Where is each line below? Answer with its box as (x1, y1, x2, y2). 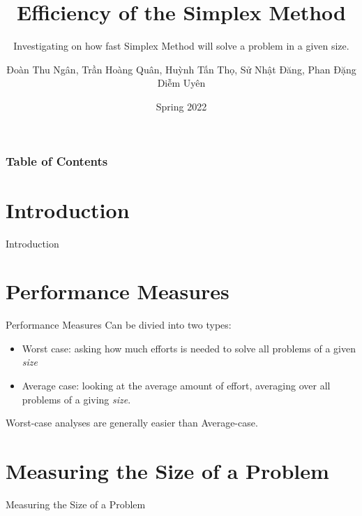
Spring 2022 (156, 99, 207, 113)
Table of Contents (6, 152, 108, 169)
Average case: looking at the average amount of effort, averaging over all (22, 378, 331, 393)
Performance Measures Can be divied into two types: (6, 317, 232, 332)
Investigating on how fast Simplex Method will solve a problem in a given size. (13, 38, 349, 53)
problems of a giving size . (22, 392, 131, 406)
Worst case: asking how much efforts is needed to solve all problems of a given (22, 341, 356, 355)
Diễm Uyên (157, 76, 206, 90)
